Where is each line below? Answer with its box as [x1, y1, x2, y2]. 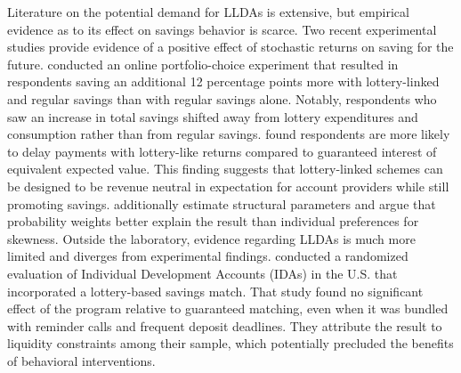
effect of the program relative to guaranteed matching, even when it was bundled [7, 299, 449, 318]
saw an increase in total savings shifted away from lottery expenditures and [7, 107, 418, 126]
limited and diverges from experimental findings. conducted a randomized [7, 247, 408, 265]
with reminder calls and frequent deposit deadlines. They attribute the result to [7, 316, 442, 335]
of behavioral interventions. [7, 351, 156, 369]
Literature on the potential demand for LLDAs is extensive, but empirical [7, 3, 409, 20]
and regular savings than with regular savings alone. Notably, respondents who [7, 89, 437, 108]
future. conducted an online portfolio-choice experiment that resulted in [7, 54, 399, 73]
